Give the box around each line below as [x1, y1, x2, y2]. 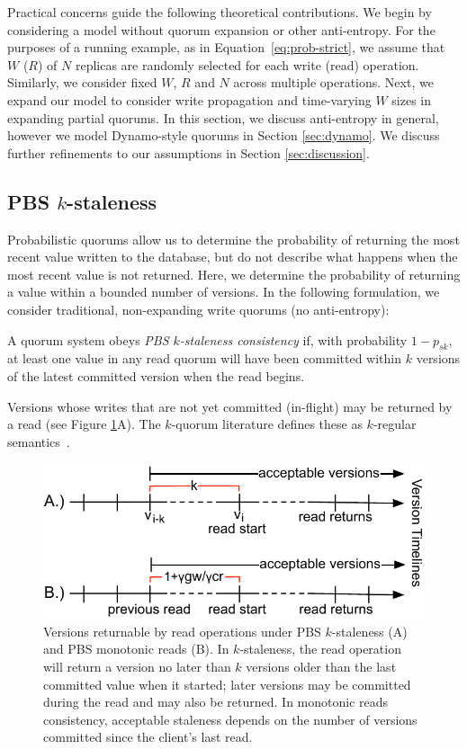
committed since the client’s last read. [43, 727, 253, 746]
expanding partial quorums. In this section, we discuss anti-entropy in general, [7, 108, 439, 127]
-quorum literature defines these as [171, 415, 363, 433]
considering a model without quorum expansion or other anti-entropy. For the [7, 20, 436, 39]
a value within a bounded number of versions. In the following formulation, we [7, 282, 440, 301]
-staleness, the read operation [239, 639, 401, 658]
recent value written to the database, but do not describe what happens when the [7, 247, 458, 266]
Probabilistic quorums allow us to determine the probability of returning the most [7, 229, 460, 248]
